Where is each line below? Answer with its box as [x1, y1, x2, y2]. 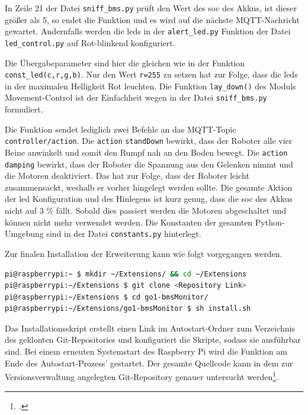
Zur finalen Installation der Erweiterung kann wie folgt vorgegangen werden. [5, 247, 283, 259]
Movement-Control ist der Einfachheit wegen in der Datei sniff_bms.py [5, 91, 267, 104]
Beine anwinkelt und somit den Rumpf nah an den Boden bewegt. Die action [5, 146, 288, 158]
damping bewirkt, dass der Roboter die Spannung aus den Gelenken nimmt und [5, 157, 293, 170]
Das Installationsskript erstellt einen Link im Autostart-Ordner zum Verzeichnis [5, 321, 295, 334]
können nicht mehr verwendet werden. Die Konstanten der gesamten [5, 215, 253, 228]
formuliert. [5, 103, 43, 115]
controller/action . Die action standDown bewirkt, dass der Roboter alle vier [5, 134, 293, 147]
